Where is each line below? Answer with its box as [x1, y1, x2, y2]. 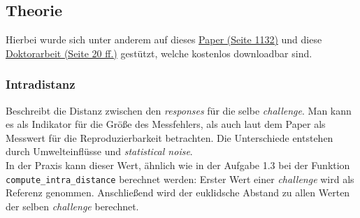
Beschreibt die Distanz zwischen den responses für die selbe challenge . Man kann [6, 103, 352, 117]
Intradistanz [6, 75, 75, 93]
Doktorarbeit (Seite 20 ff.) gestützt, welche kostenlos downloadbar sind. [6, 45, 312, 60]
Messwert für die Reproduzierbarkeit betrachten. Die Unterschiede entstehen [6, 130, 333, 145]
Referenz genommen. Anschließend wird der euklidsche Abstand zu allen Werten [6, 185, 350, 200]
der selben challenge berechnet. [6, 198, 139, 213]
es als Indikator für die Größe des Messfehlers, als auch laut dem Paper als [6, 117, 326, 131]
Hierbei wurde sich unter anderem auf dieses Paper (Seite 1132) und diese [6, 32, 322, 47]
